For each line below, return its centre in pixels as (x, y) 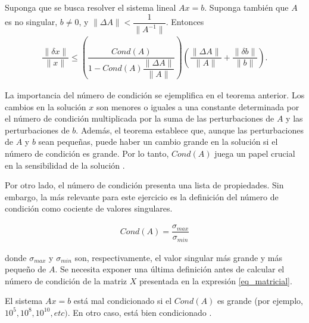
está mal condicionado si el (123, 301)
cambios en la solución (46, 106)
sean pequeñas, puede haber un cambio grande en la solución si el (158, 142)
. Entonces (185, 22)
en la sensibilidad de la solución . (65, 165)
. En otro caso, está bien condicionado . (140, 312)
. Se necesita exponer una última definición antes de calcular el (170, 269)
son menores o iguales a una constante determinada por (198, 106)
